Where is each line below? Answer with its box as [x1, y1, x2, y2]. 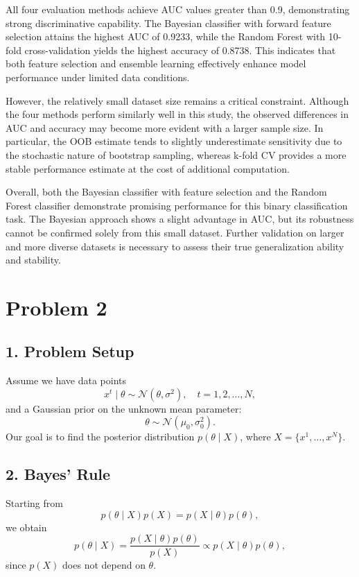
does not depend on [62, 557, 146, 571]
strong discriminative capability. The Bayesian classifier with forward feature [6, 15, 331, 30]
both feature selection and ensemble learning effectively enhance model [6, 56, 306, 71]
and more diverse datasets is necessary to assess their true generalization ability [6, 239, 344, 253]
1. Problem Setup [6, 341, 134, 362]
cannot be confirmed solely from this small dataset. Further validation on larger [6, 225, 344, 239]
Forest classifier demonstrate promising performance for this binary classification [6, 198, 348, 212]
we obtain [6, 519, 47, 534]
